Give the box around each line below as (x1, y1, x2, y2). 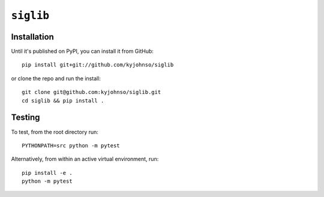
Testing (11, 113, 40, 123)
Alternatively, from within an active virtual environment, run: (11, 156, 159, 163)
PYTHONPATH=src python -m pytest (22, 142, 120, 149)
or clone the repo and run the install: (11, 75, 101, 82)
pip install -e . (22, 169, 73, 176)
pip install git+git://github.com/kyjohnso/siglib (22, 62, 174, 68)
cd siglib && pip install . (22, 97, 104, 104)
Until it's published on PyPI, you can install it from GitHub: (11, 48, 154, 55)
